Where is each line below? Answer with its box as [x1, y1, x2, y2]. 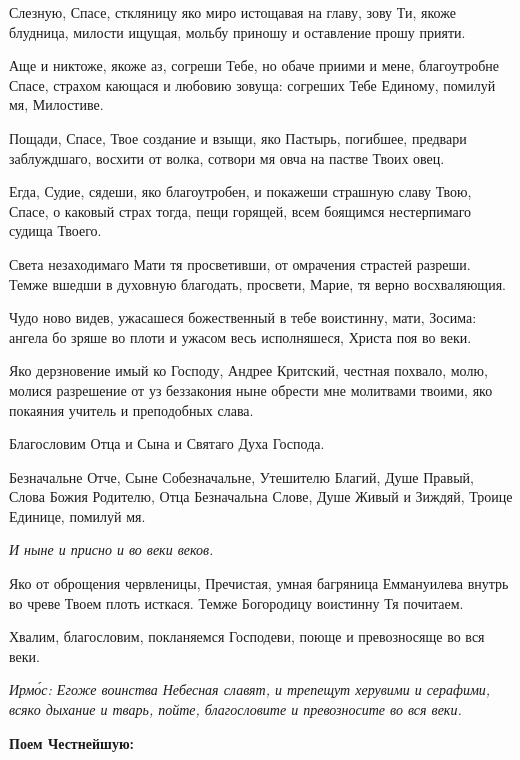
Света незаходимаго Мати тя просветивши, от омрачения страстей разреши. [9, 253, 471, 274]
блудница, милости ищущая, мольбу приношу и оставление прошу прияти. [9, 21, 466, 42]
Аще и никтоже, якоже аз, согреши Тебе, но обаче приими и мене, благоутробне [9, 55, 500, 76]
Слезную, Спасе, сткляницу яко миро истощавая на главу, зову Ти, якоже [9, 2, 456, 22]
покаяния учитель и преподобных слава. [9, 399, 254, 420]
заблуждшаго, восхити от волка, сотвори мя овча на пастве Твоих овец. [9, 147, 445, 168]
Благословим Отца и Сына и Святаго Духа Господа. [9, 433, 325, 454]
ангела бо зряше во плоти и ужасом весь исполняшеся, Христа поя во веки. [9, 326, 472, 347]
